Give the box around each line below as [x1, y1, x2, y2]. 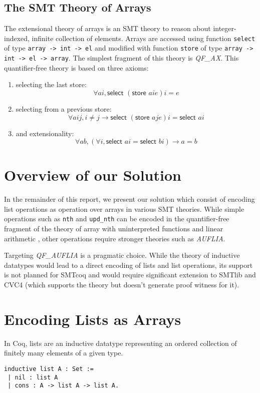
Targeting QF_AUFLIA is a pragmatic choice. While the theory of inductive [4, 250, 240, 260]
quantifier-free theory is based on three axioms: [4, 62, 149, 73]
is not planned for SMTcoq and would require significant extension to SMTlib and [4, 269, 256, 280]
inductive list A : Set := [4, 365, 94, 372]
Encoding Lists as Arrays [4, 308, 181, 329]
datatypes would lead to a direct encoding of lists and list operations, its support [4, 259, 253, 270]
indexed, [4, 33, 30, 43]
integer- [213, 23, 236, 34]
